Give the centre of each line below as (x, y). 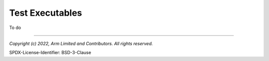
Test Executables (46, 13)
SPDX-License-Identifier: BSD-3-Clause (50, 53)
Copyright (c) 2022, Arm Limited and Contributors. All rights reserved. (81, 43)
